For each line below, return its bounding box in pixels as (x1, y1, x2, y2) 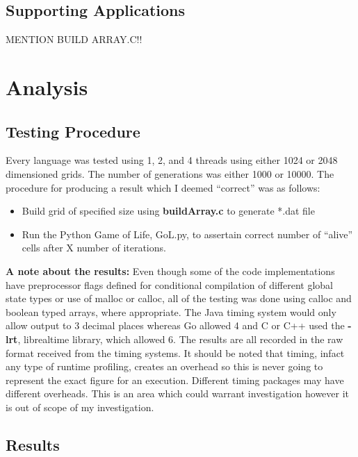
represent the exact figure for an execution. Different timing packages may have (6, 372, 344, 387)
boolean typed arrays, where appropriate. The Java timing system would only (6, 304, 336, 319)
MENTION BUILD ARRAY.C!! (6, 32, 143, 47)
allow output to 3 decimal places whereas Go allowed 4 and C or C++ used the (6, 318, 345, 333)
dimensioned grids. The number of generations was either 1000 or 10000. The (6, 166, 334, 181)
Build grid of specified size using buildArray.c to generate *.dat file (22, 203, 315, 218)
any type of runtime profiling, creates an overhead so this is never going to (6, 359, 323, 374)
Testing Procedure (6, 120, 140, 142)
